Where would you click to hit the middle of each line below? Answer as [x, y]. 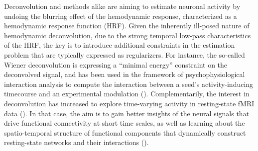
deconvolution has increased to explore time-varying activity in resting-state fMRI [129, 103]
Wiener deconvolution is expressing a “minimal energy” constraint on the [116, 64]
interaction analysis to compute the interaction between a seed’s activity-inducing [129, 84]
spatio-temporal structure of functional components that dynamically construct [125, 132]
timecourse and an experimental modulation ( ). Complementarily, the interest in [127, 94]
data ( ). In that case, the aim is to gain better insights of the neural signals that [127, 113]
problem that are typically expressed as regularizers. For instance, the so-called [125, 54]
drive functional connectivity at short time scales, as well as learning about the [125, 123]
